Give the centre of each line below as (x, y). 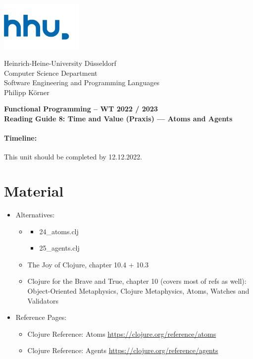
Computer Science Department (51, 73)
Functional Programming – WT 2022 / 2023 (81, 109)
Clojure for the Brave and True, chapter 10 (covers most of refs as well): (137, 281)
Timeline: (21, 138)
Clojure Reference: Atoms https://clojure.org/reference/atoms (122, 333)
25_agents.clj (59, 248)
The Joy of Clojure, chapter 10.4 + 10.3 (88, 264)
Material (34, 191)
